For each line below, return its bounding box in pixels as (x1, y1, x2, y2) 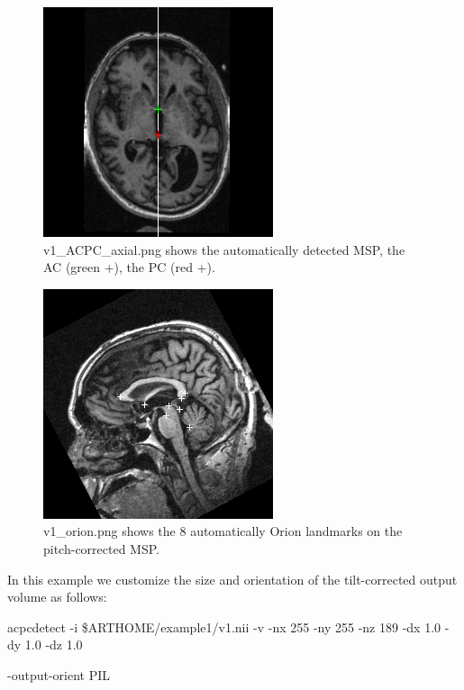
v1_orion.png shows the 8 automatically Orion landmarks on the (43, 522, 403, 540)
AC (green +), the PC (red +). (43, 258, 215, 277)
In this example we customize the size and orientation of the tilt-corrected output (7, 569, 458, 588)
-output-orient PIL (7, 665, 111, 684)
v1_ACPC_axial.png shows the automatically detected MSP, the (43, 240, 405, 259)
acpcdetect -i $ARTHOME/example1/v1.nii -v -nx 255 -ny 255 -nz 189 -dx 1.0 (7, 617, 441, 636)
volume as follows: (7, 587, 107, 606)
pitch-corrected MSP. (43, 539, 160, 558)
